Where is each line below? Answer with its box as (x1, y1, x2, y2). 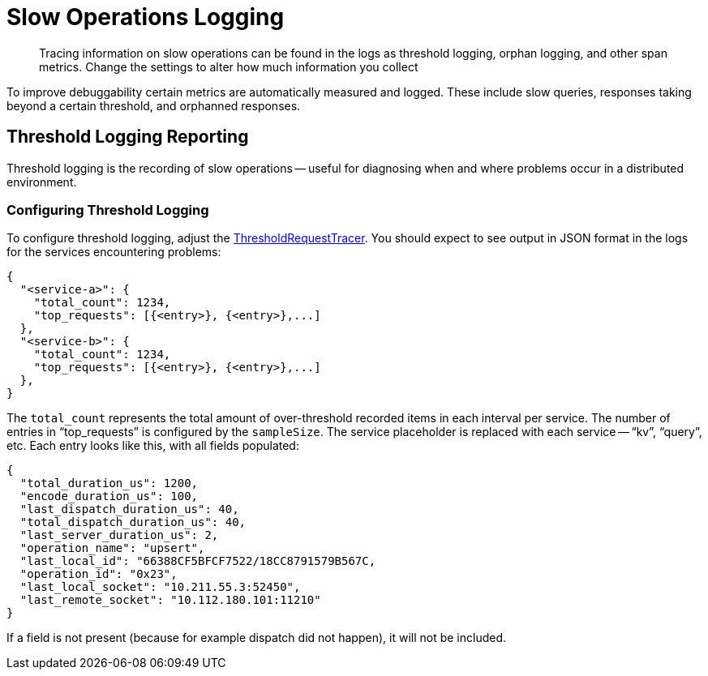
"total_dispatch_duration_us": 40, (19, 516, 247, 529)
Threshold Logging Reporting (6, 126, 249, 148)
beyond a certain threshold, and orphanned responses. (6, 98, 301, 113)
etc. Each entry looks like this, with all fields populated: (6, 439, 299, 453)
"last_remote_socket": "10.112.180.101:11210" (19, 593, 321, 607)
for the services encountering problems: (6, 245, 221, 259)
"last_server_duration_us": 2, (19, 528, 219, 542)
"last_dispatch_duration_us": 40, (19, 503, 239, 516)
